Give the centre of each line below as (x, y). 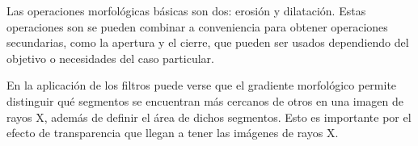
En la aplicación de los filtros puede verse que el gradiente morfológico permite (202, 85)
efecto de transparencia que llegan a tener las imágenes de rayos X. (173, 133)
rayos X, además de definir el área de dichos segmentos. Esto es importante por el (209, 117)
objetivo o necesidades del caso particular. (110, 58)
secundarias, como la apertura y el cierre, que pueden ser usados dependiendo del (208, 42)
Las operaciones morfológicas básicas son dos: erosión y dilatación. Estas (186, 10)
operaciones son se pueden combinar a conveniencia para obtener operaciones (197, 26)
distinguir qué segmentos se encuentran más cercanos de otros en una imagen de (205, 100)
